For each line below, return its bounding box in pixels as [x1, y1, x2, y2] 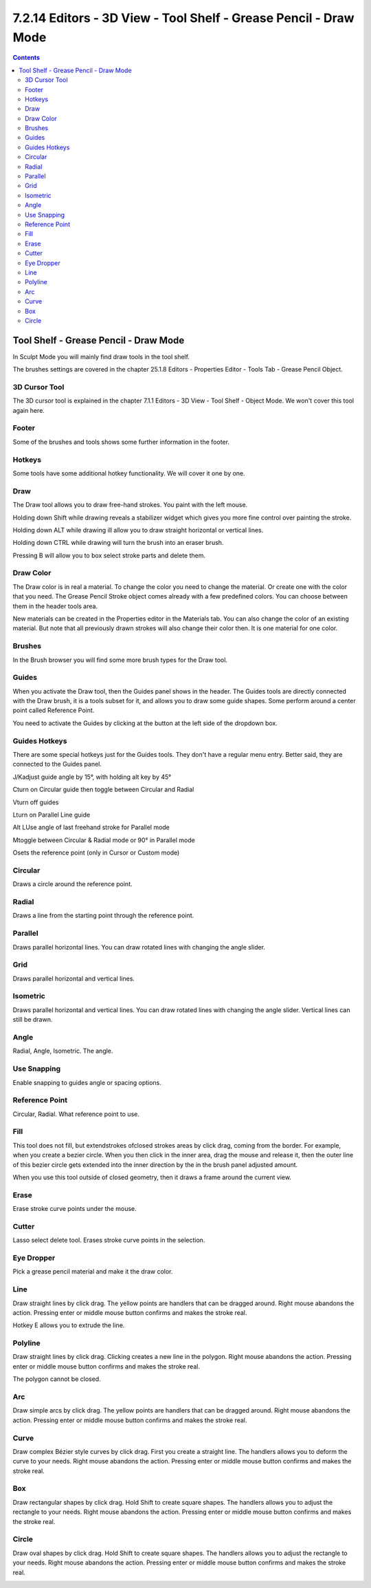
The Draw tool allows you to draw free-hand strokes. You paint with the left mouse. [12, 501, 248, 509]
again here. [12, 406, 45, 414]
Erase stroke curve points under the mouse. [12, 1205, 137, 1213]
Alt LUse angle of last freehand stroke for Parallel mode [12, 823, 170, 832]
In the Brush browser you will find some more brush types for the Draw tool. [12, 656, 228, 664]
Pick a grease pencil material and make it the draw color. [12, 1267, 173, 1276]
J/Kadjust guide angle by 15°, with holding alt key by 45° [12, 773, 172, 781]
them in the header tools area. [12, 602, 98, 610]
